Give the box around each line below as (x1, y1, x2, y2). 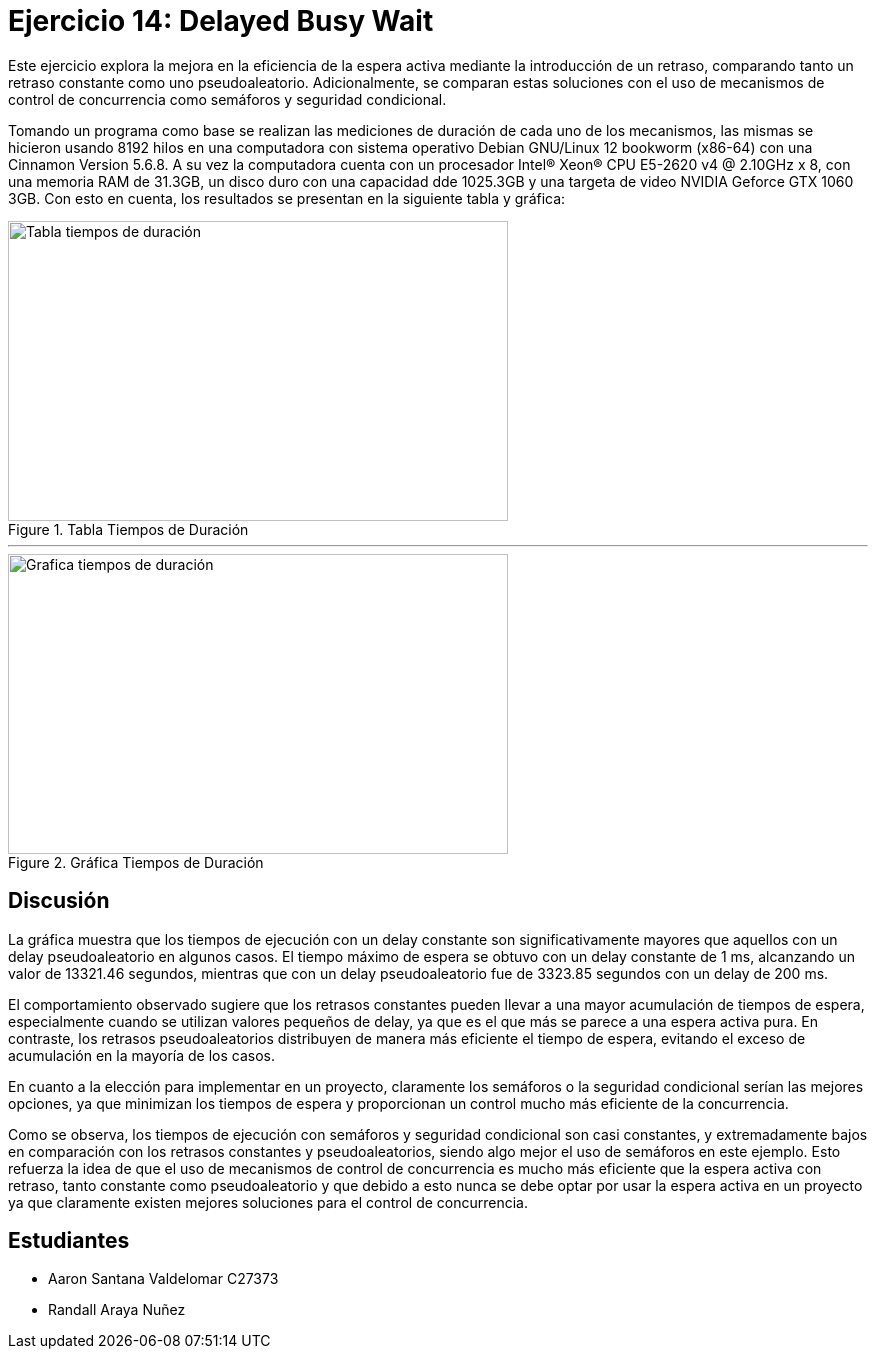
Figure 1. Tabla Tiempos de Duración (8, 520, 249, 538)
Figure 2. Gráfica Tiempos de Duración (8, 853, 264, 871)
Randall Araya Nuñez (48, 1301, 186, 1319)
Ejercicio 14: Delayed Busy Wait (8, 4, 434, 38)
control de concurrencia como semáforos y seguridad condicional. (8, 90, 447, 108)
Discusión (8, 888, 110, 914)
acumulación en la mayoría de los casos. (8, 1046, 275, 1064)
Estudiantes (8, 1228, 130, 1254)
